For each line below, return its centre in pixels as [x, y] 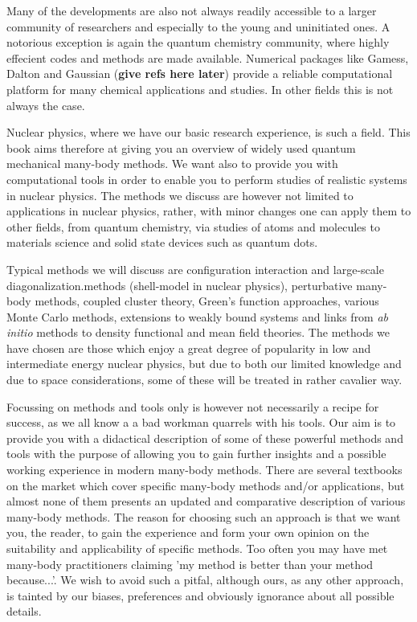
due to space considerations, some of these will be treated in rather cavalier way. [204, 380]
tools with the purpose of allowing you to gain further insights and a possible [196, 454]
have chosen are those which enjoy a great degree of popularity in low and [189, 348]
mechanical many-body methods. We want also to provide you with [172, 164]
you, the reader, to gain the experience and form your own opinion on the [188, 532]
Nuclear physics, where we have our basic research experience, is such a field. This [208, 132]
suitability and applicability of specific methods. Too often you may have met [197, 548]
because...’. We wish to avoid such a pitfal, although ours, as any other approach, [205, 580]
